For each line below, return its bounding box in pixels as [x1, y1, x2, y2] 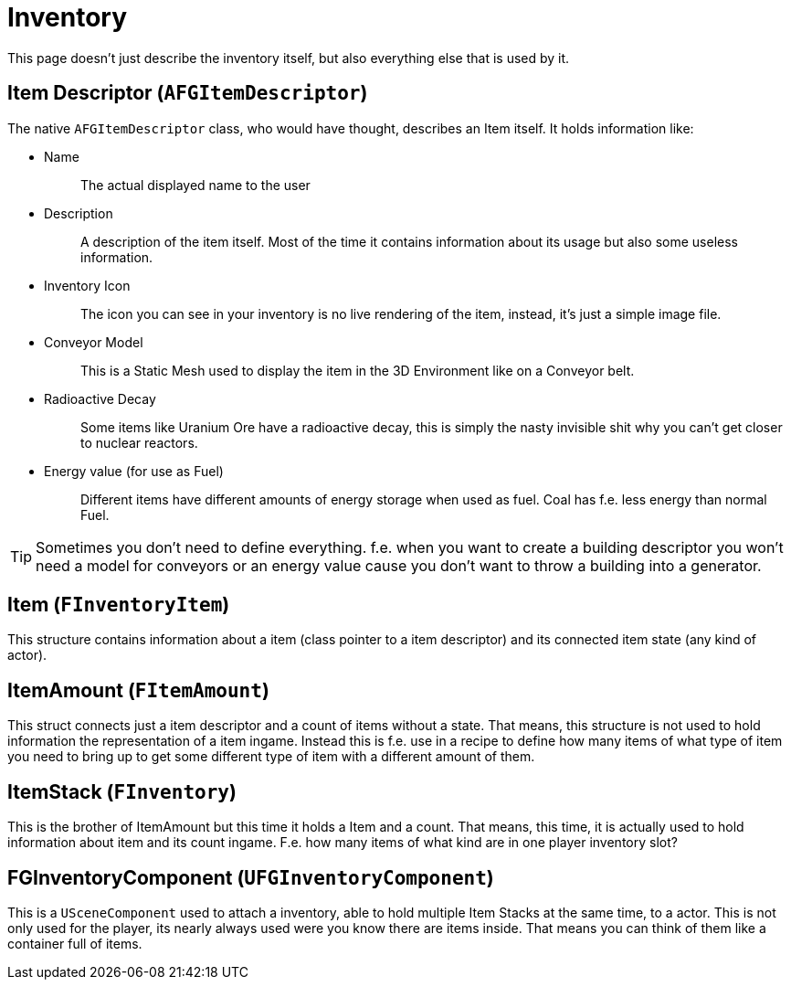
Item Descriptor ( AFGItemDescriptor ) [7, 81, 368, 105]
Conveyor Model [44, 334, 143, 350]
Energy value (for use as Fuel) [44, 462, 224, 479]
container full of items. [7, 935, 142, 951]
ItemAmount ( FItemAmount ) [7, 678, 269, 702]
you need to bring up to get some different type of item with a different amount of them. [7, 748, 535, 765]
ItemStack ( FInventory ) [7, 780, 237, 803]
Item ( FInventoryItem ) [7, 593, 230, 617]
